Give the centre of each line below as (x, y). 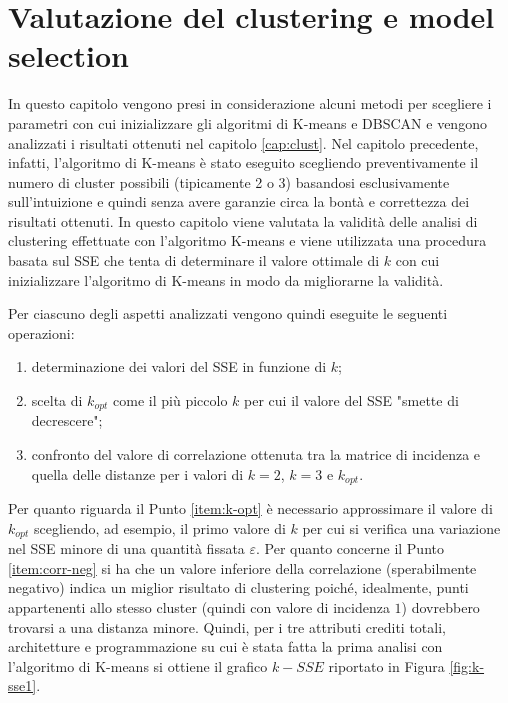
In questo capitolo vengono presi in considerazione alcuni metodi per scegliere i (250, 103)
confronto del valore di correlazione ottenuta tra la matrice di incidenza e (256, 454)
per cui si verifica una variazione (401, 527)
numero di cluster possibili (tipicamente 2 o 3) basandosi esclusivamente (229, 181)
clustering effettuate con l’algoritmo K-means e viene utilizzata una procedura (247, 240)
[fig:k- (467, 665)
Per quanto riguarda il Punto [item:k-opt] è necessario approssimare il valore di (250, 508)
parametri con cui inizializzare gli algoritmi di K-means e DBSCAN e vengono (247, 122)
